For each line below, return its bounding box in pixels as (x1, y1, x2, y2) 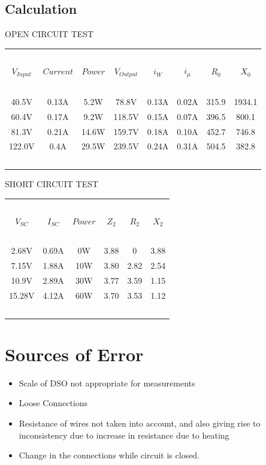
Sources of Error (5, 341, 144, 366)
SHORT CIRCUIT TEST (5, 178, 99, 190)
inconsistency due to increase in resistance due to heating (19, 428, 229, 441)
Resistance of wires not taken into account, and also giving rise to (19, 417, 261, 430)
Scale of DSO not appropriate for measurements (19, 376, 195, 389)
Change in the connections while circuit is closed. (19, 449, 200, 461)
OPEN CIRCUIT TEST (5, 28, 94, 40)
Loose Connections (19, 397, 88, 409)
